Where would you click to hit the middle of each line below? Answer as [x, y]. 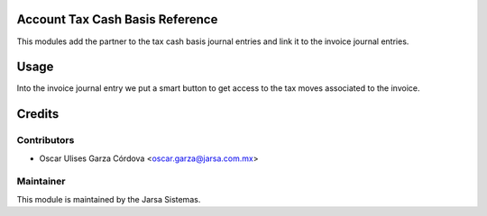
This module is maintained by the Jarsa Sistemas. [109, 199]
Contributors [46, 140]
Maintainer [41, 182]
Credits [38, 114]
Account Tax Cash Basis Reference [117, 19]
